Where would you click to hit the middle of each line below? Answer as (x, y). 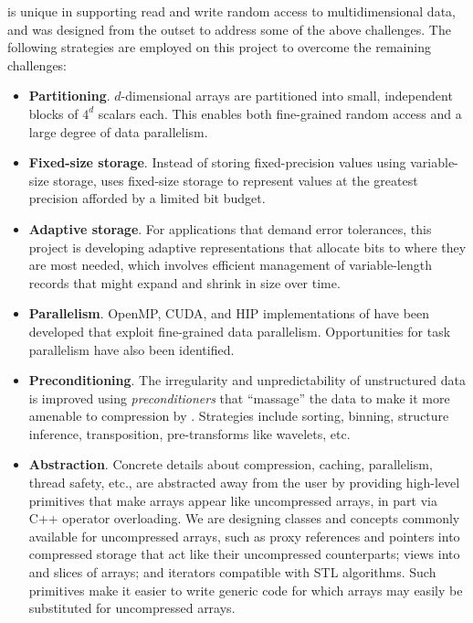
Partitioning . (69, 96)
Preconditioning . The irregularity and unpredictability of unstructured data (247, 380)
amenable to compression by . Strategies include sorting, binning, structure (239, 416)
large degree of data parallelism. (118, 131)
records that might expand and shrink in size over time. (184, 282)
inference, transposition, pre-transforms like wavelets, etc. (189, 433)
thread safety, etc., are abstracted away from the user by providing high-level (244, 483)
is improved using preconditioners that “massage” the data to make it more (239, 397)
